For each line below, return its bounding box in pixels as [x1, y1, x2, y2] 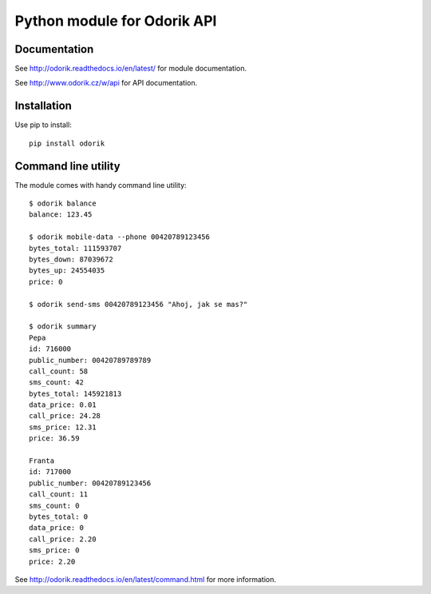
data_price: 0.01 [29, 401, 97, 409]
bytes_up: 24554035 [29, 266, 105, 275]
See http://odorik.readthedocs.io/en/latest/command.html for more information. [14, 574, 277, 584]
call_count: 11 [29, 490, 89, 499]
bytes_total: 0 [29, 512, 89, 521]
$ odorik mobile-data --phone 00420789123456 [29, 233, 211, 241]
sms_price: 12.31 [29, 422, 97, 432]
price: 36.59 [29, 434, 80, 443]
